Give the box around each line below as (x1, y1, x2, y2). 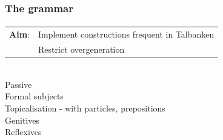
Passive (5, 78, 32, 90)
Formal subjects (5, 90, 64, 102)
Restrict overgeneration (38, 43, 125, 56)
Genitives (5, 113, 39, 126)
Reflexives (5, 125, 42, 138)
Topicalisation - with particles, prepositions (5, 101, 165, 114)
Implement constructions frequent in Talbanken (38, 28, 215, 41)
